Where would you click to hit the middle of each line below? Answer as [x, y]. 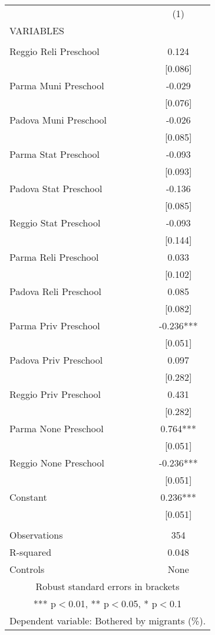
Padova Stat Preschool [56, 188]
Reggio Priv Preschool [55, 394]
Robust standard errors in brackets [107, 586]
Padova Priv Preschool [56, 360]
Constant [28, 497]
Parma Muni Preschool [57, 85]
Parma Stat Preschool [55, 154]
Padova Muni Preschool [58, 120]
